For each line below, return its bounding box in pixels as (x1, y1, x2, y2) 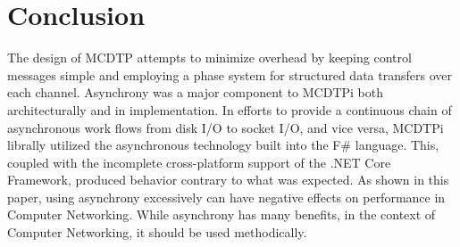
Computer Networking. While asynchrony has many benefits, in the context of (7, 205, 436, 224)
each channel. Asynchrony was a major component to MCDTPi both (7, 83, 384, 102)
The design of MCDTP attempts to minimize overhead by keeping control (7, 48, 412, 67)
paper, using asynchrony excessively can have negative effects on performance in (7, 187, 446, 206)
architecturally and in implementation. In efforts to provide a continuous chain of (7, 100, 452, 119)
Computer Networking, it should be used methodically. (7, 223, 307, 242)
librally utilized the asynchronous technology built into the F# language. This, (7, 136, 439, 154)
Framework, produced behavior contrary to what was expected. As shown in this (7, 170, 449, 189)
